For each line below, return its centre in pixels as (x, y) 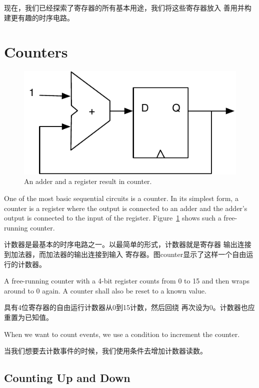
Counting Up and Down (67, 378)
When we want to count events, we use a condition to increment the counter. (122, 334)
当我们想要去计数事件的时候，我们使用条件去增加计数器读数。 (105, 351)
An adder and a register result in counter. (88, 181)
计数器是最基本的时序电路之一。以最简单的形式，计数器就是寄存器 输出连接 (128, 244)
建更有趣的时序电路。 (39, 17)
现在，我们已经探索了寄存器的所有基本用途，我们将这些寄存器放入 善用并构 (128, 7)
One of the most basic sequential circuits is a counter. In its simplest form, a (121, 198)
